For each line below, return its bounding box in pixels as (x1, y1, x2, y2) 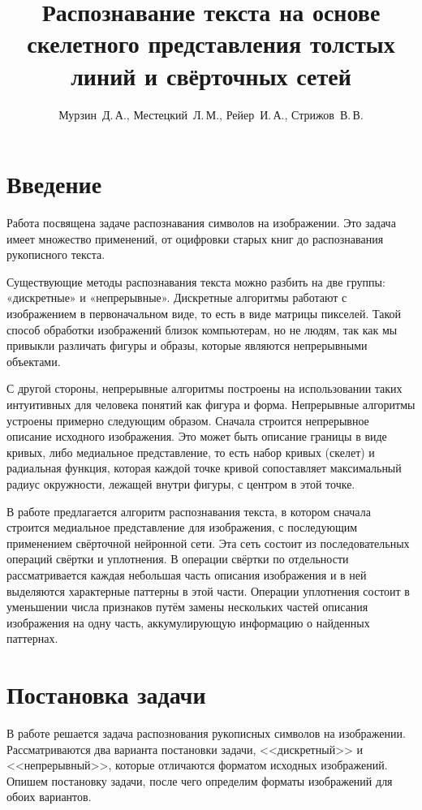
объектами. (6, 352, 61, 369)
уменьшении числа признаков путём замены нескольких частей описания (6, 598, 368, 615)
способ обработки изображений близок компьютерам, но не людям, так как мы (6, 321, 398, 338)
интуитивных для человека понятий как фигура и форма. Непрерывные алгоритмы (6, 395, 416, 412)
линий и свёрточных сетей (71, 58, 351, 92)
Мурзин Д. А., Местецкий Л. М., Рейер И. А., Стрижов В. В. (58, 106, 364, 123)
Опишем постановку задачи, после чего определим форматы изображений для (6, 772, 393, 789)
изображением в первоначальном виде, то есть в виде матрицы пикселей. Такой (6, 305, 401, 321)
